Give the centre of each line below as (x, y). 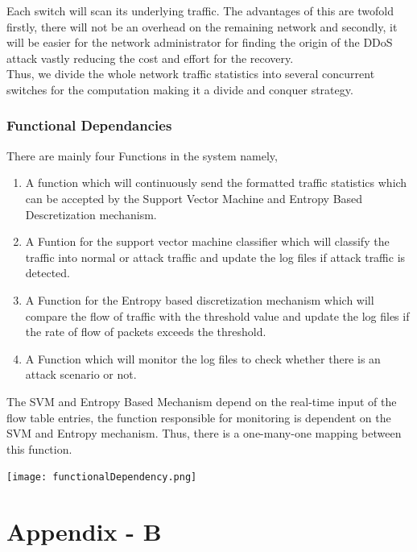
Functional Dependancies (89, 125)
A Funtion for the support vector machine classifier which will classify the (207, 241)
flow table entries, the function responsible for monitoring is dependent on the (199, 417)
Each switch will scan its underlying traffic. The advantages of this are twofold (200, 10)
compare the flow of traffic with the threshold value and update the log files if (217, 315)
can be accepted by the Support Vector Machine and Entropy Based (194, 198)
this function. (39, 448)
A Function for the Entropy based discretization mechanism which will (200, 299)
